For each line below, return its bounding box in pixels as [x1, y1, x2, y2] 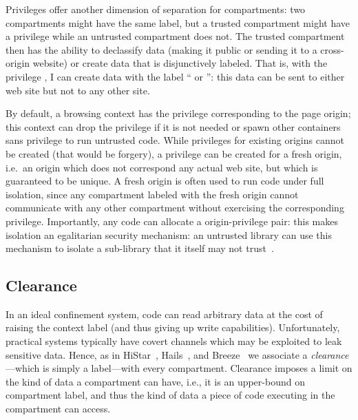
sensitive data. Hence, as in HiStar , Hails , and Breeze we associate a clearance [6, 347, 349, 361]
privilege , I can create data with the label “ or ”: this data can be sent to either [6, 69, 345, 83]
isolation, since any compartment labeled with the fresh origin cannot [6, 187, 299, 201]
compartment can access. [6, 401, 111, 416]
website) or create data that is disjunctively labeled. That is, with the [32, 56, 328, 70]
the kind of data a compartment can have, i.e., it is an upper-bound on [6, 374, 305, 388]
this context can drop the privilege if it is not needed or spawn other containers [6, 119, 341, 134]
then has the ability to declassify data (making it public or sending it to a [6, 42, 317, 56]
